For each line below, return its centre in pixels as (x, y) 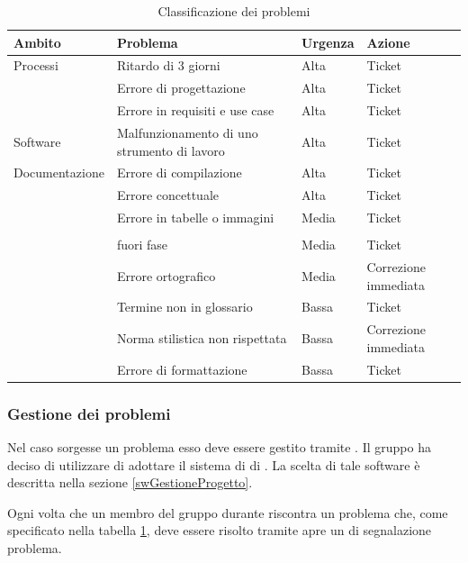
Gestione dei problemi (89, 413)
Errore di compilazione (179, 173)
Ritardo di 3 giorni (168, 65)
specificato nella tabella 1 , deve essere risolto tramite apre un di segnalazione (220, 530)
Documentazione (59, 173)
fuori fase (142, 245)
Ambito (37, 42)
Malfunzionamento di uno (187, 132)
